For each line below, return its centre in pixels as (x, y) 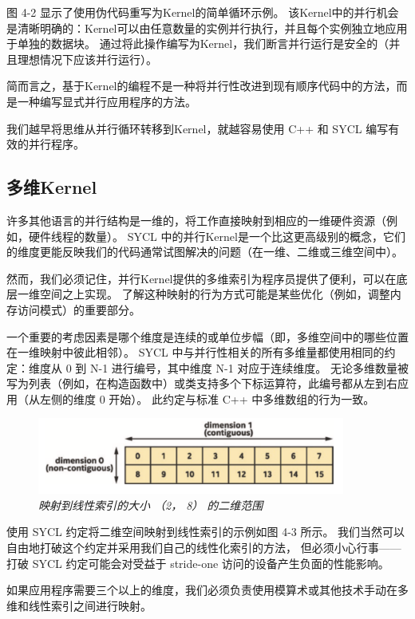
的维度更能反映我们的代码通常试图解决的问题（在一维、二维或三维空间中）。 (205, 252)
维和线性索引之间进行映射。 (79, 605)
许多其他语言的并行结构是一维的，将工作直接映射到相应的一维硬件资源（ (196, 220)
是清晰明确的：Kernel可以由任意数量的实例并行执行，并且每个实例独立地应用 (207, 28)
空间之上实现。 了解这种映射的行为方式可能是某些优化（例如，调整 (215, 294)
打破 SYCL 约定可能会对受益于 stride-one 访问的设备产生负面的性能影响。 (198, 563)
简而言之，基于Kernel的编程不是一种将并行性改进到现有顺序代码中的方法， (202, 86)
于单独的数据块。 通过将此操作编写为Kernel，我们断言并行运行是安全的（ (198, 43)
